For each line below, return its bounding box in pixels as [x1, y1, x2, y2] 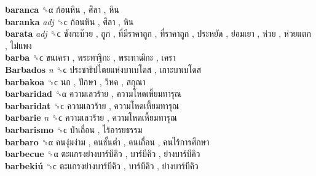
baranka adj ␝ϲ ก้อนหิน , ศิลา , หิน [5, 15, 134, 28]
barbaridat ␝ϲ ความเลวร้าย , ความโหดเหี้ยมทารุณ [5, 99, 180, 112]
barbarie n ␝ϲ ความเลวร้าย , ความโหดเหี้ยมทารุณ [5, 111, 178, 124]
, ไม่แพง [5, 39, 32, 52]
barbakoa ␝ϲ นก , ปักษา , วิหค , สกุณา [5, 75, 146, 88]
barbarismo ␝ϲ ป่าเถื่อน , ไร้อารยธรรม [5, 123, 143, 136]
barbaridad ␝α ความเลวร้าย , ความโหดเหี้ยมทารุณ [5, 87, 181, 100]
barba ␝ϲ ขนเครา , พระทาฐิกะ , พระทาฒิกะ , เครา [5, 51, 176, 64]
